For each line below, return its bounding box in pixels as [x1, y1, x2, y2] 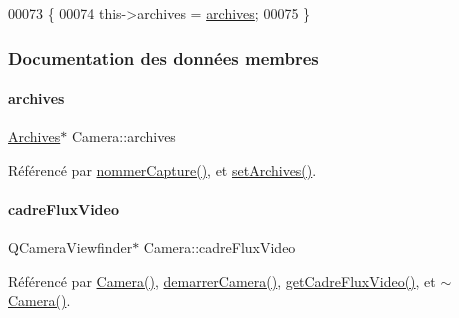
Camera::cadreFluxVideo [143, 237, 296, 258]
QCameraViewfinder [8, 237, 133, 258]
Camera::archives [71, 126, 176, 147]
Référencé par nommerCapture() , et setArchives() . [8, 159, 317, 180]
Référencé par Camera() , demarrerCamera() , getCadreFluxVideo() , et [8, 270, 436, 291]
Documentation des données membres [8, 45, 319, 70]
